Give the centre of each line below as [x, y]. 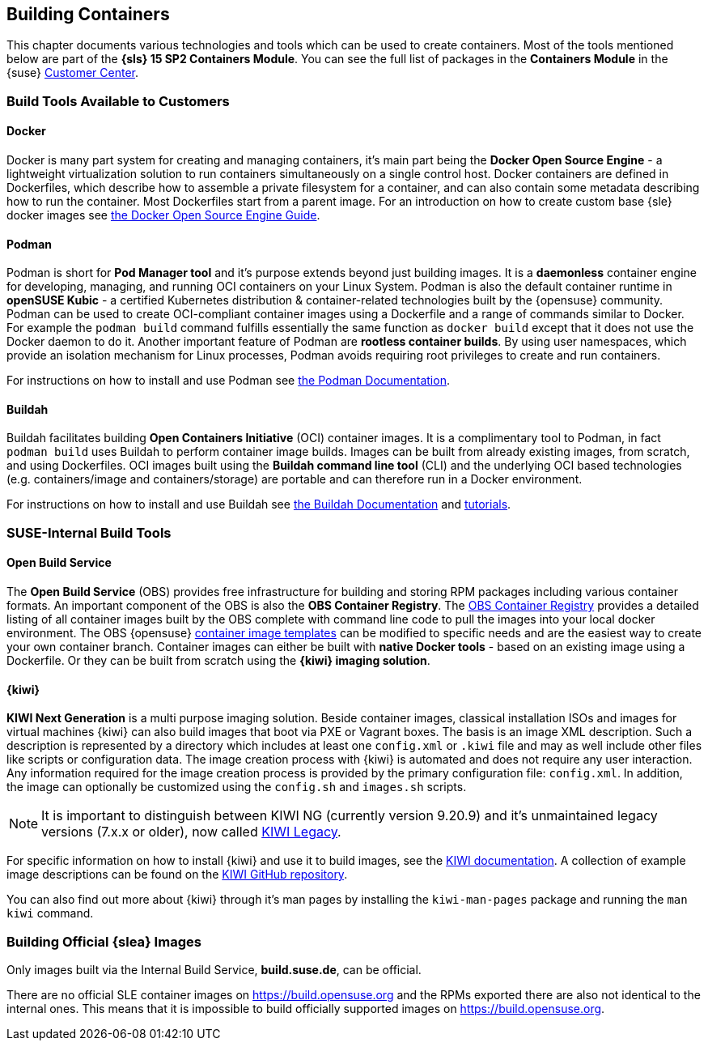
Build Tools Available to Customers [118, 101]
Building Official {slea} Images [104, 941]
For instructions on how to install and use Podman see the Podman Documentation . [228, 381]
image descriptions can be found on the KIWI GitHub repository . [177, 875]
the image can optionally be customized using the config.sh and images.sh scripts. [237, 787]
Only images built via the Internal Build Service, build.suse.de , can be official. [214, 970]
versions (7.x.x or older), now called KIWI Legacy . [191, 832]
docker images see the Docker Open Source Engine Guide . [163, 215]
